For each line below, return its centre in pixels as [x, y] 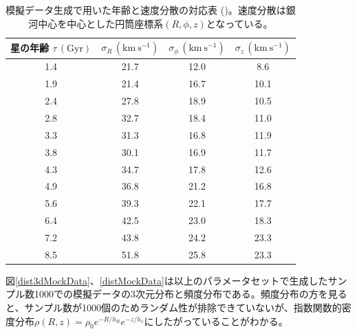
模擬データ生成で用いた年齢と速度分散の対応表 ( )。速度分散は [146, 10]
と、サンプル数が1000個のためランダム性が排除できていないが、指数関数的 [174, 307]
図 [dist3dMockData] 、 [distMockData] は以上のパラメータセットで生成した [167, 280]
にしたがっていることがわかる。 [216, 321]
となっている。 [239, 23]
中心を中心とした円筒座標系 [101, 23]
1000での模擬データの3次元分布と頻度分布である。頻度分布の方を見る [191, 294]
